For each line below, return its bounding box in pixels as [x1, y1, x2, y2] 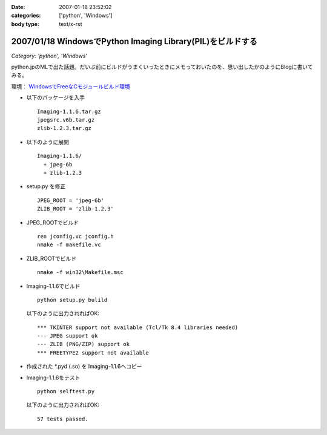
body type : [11, 20, 39, 27]
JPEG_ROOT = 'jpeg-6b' [37, 197, 105, 204]
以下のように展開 [26, 138, 69, 145]
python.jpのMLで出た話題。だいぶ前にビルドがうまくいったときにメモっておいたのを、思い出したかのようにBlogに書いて [11, 64, 313, 71]
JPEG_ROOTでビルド [26, 218, 79, 226]
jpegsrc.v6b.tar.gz [37, 117, 95, 123]
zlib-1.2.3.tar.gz [37, 125, 92, 132]
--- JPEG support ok [37, 333, 98, 339]
